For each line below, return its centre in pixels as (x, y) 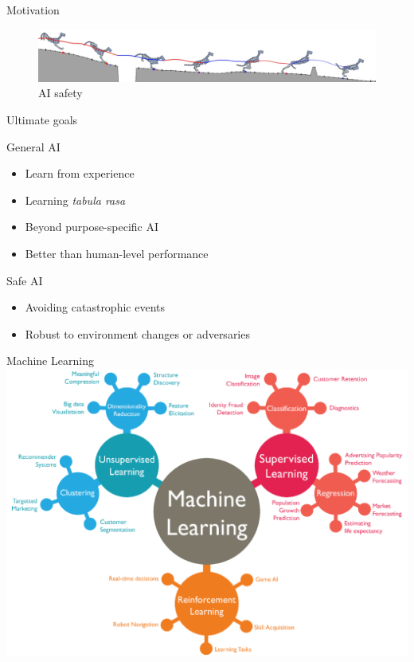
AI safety (61, 93)
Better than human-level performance (117, 253)
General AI (33, 146)
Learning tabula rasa (75, 200)
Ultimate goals (42, 120)
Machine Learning (50, 360)
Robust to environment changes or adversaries (137, 333)
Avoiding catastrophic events (95, 307)
